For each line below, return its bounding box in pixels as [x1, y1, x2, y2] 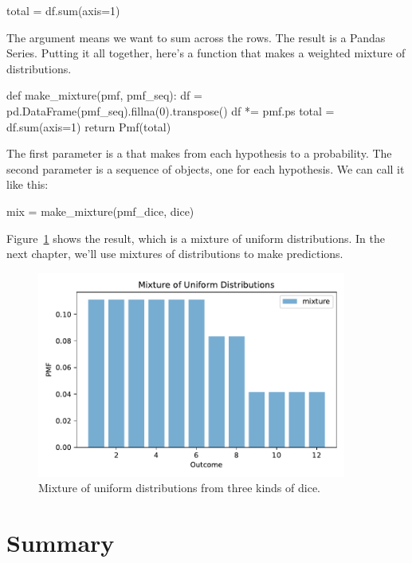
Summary [6, 526, 115, 559]
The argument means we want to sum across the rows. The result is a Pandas [6, 29, 386, 45]
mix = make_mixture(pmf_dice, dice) [6, 202, 194, 219]
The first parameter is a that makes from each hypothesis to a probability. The [6, 145, 392, 162]
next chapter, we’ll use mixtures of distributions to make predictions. [6, 245, 343, 262]
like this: [6, 176, 49, 193]
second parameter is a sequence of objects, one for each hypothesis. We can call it [6, 160, 405, 177]
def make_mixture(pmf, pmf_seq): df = [6, 87, 202, 104]
